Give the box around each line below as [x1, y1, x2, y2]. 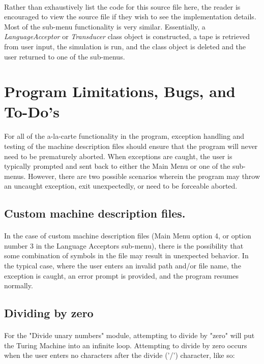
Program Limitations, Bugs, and [4, 81, 236, 102]
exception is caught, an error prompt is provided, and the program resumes [4, 270, 239, 281]
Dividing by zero [4, 305, 94, 321]
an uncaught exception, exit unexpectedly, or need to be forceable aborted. [4, 180, 238, 191]
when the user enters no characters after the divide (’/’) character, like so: [4, 350, 235, 360]
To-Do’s [4, 101, 60, 122]
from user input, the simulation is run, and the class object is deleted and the [4, 41, 246, 51]
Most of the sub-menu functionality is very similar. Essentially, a [4, 21, 206, 32]
